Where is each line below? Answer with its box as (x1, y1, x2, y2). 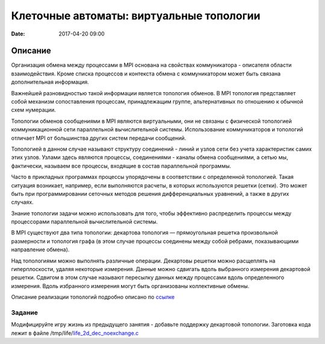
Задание (11, 308, 39, 316)
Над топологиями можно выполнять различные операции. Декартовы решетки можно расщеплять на (11, 257, 276, 264)
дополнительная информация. (11, 78, 90, 86)
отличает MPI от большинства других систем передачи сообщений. (11, 134, 187, 142)
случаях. (11, 199, 34, 206)
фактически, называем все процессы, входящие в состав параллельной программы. (11, 162, 232, 169)
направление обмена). (11, 246, 70, 253)
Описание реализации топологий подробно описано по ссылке (11, 293, 175, 301)
